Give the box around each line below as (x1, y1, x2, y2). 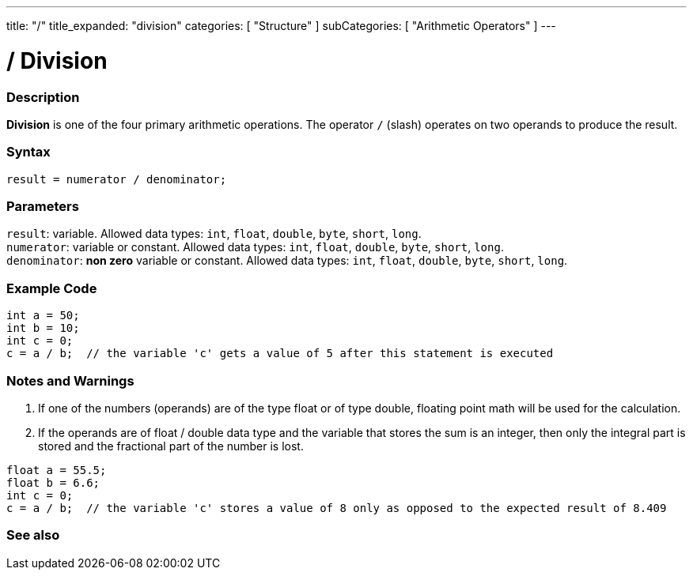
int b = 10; (6, 322, 80, 335)
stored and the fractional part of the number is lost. (38, 439, 304, 453)
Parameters (6, 198, 79, 214)
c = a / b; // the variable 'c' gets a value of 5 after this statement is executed (6, 347, 554, 360)
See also (6, 527, 60, 544)
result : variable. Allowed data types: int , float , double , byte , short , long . (6, 227, 422, 241)
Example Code (6, 280, 97, 296)
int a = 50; (6, 309, 80, 322)
